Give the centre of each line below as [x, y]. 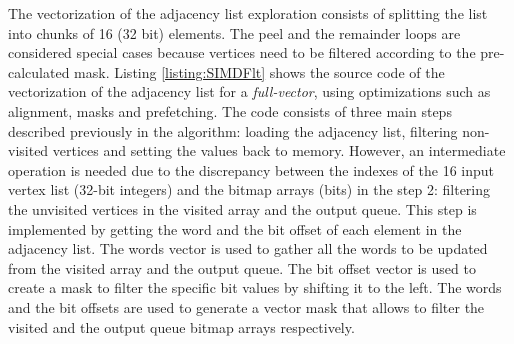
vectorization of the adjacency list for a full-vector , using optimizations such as [249, 91]
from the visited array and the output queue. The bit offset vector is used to [242, 267]
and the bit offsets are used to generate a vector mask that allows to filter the [246, 306]
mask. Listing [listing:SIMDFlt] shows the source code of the [259, 71]
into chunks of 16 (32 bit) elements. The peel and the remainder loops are [234, 32]
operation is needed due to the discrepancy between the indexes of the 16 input [251, 169]
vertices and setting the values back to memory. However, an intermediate [279, 150]
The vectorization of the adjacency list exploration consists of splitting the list [248, 13]
